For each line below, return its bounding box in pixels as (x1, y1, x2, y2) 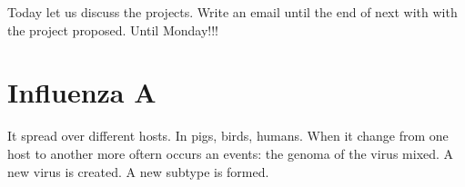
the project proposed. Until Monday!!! (7, 20, 218, 39)
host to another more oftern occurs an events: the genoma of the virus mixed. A (7, 143, 454, 162)
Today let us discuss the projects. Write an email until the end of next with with (7, 3, 458, 21)
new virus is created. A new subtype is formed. (7, 162, 269, 181)
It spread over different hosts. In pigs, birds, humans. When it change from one (7, 126, 449, 145)
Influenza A (7, 74, 157, 111)
